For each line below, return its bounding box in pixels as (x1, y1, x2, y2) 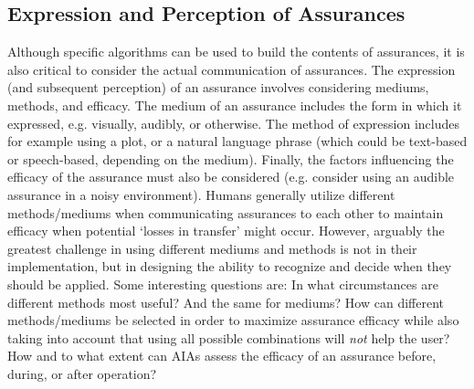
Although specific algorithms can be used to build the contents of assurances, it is (7, 42, 465, 61)
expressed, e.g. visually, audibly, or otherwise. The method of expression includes (7, 113, 459, 132)
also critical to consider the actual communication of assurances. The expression (7, 59, 456, 79)
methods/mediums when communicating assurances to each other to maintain (7, 203, 444, 222)
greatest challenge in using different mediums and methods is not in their (7, 238, 417, 258)
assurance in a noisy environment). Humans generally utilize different (7, 184, 395, 204)
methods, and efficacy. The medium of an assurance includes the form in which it (7, 95, 462, 114)
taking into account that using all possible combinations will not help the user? (7, 328, 450, 347)
